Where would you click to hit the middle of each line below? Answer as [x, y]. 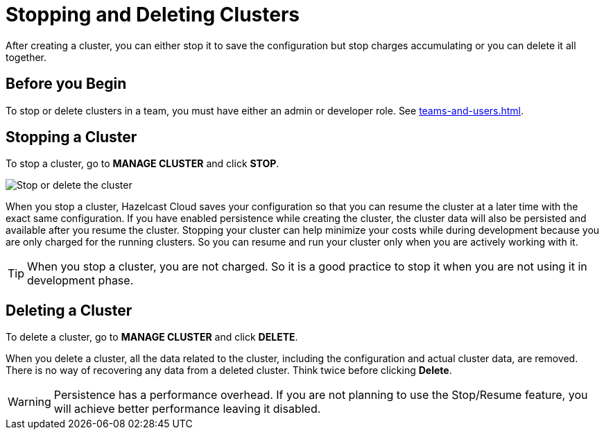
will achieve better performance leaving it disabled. [187, 409]
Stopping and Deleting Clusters [153, 15]
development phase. [80, 281]
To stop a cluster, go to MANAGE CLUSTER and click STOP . [143, 164]
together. [26, 57]
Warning [29, 402]
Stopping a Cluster [71, 137]
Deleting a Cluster [69, 310]
